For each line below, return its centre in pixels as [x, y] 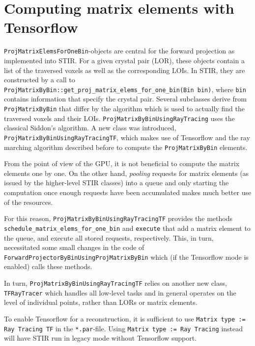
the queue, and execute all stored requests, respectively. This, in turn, [109, 237]
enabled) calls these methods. [48, 266]
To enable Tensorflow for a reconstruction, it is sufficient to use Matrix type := [125, 318]
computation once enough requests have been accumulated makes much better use [128, 192]
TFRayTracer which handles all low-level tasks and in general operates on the [120, 292]
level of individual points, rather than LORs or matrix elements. [101, 302]
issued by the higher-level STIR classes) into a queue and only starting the [116, 183]
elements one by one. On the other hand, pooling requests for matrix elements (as [127, 173]
